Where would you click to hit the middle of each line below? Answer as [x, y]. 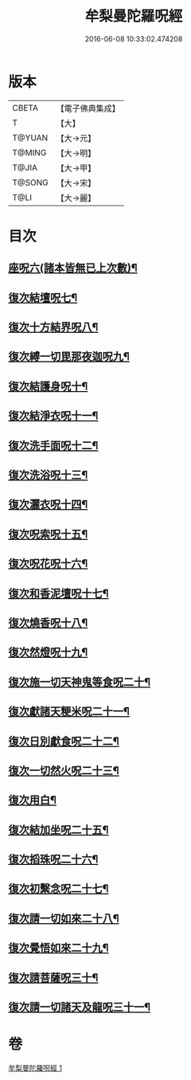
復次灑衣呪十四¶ [48, 505]
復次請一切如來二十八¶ [64, 918]
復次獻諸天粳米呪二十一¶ [69, 712]
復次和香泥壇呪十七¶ [58, 593]
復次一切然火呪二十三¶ [64, 771]
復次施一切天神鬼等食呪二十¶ [80, 682]
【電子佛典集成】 [88, 108]
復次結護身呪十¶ [48, 386]
